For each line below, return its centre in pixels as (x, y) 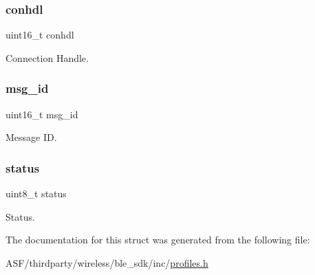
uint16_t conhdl (40, 35)
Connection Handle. (47, 57)
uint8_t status (36, 194)
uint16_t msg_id (42, 114)
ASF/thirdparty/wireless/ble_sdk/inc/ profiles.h (107, 262)
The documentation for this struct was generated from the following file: (158, 240)
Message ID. (31, 137)
